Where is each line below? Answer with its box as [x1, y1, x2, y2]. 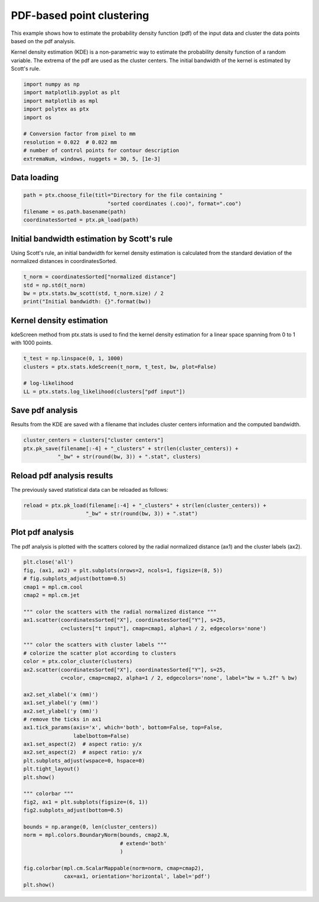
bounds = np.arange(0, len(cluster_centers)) [23, 823, 158, 830]
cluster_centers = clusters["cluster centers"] [23, 437, 164, 443]
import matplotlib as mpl [23, 98, 99, 104]
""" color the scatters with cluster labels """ [23, 641, 167, 648]
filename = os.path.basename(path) [23, 208, 126, 215]
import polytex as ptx [23, 106, 89, 112]
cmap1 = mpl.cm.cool [23, 583, 83, 590]
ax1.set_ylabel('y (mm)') [23, 699, 99, 706]
